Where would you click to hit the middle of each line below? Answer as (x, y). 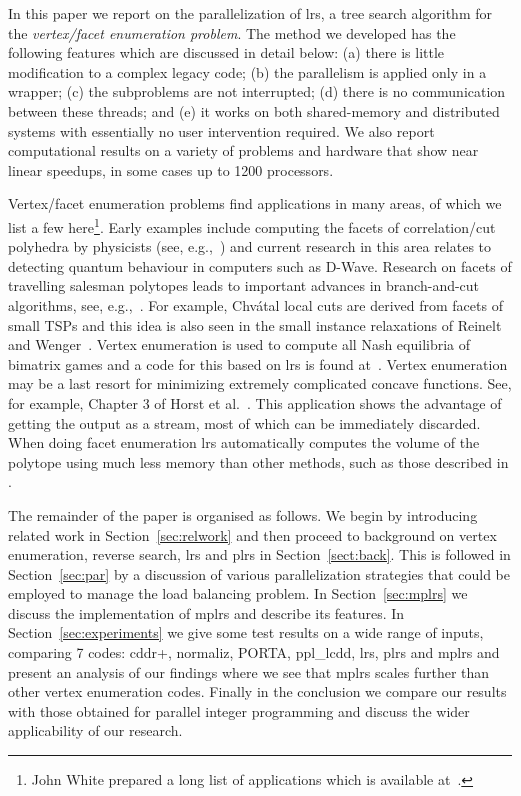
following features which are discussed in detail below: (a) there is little (226, 52)
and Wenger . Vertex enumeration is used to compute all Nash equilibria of (239, 344)
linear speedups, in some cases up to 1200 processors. (171, 169)
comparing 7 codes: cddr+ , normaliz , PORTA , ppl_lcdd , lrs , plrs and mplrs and (254, 652)
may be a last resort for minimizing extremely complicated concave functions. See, (260, 383)
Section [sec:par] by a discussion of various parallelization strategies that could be (259, 573)
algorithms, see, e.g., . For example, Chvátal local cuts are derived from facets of (255, 304)
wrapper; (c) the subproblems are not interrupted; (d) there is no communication (257, 91)
